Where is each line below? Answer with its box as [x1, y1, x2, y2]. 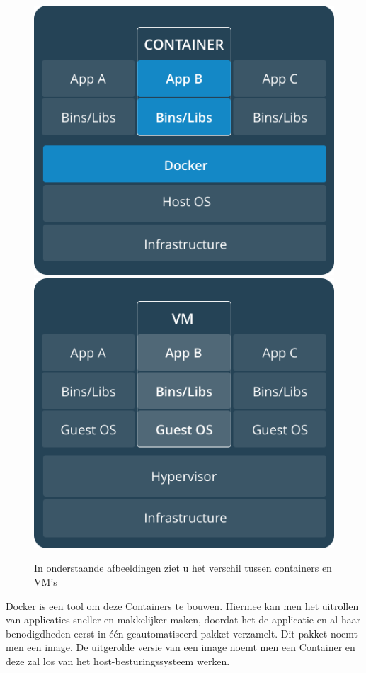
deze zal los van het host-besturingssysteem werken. [6, 653, 230, 668]
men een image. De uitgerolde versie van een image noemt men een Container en [6, 640, 355, 655]
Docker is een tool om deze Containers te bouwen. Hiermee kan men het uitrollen [6, 598, 359, 613]
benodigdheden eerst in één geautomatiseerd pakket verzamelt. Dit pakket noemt [6, 626, 358, 640]
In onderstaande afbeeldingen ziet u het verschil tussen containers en [34, 560, 332, 575]
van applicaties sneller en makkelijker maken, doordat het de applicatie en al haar [6, 612, 361, 627]
